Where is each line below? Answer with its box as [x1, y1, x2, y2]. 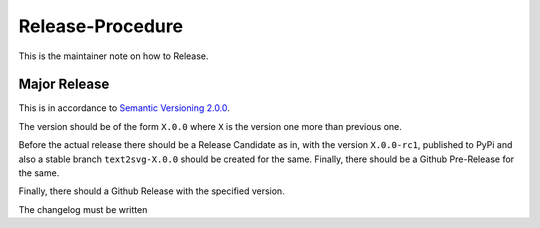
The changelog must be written [18, 203, 148, 215]
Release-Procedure [18, 15, 184, 37]
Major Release [18, 76, 110, 93]
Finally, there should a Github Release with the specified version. [18, 185, 285, 197]
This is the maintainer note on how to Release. [18, 50, 209, 62]
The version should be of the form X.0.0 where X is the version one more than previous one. [18, 120, 402, 132]
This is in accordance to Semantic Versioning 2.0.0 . [18, 102, 230, 114]
